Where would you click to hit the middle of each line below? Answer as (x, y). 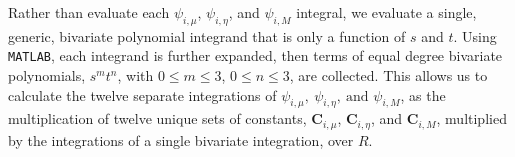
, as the (423, 94)
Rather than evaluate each (89, 12)
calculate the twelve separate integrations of (142, 94)
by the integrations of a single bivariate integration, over (181, 139)
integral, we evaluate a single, (386, 12)
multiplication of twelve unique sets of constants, (157, 118)
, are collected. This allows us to (388, 75)
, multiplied (471, 118)
